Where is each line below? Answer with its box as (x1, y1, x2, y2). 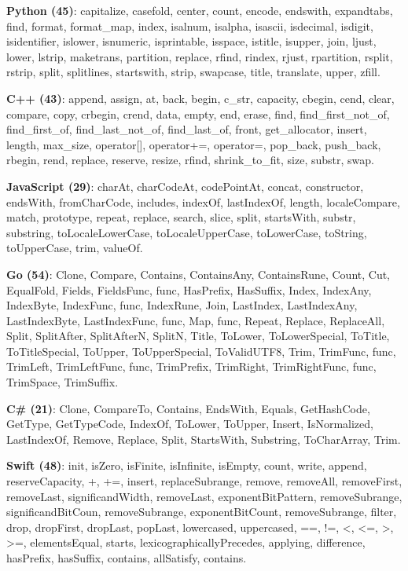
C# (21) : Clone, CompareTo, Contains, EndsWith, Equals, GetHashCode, (6, 400, 370, 416)
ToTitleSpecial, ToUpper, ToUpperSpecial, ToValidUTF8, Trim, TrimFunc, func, (6, 342, 396, 359)
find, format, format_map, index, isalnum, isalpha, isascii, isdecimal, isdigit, (6, 17, 373, 34)
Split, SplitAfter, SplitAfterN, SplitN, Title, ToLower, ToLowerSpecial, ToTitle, (6, 328, 390, 344)
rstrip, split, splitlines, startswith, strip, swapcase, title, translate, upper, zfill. (6, 64, 380, 80)
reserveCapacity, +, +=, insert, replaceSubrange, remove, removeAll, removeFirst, (6, 473, 402, 489)
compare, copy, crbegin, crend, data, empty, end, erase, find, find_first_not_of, (6, 105, 390, 122)
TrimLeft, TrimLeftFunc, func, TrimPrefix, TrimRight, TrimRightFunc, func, (6, 358, 377, 375)
